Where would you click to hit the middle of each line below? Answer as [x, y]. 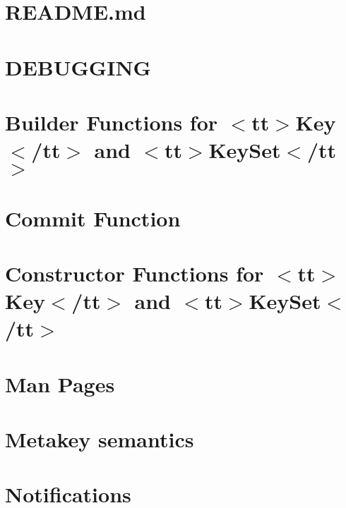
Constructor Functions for [135, 273]
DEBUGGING [78, 67]
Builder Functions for [112, 122]
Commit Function [93, 218]
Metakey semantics [100, 439]
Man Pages [60, 383]
